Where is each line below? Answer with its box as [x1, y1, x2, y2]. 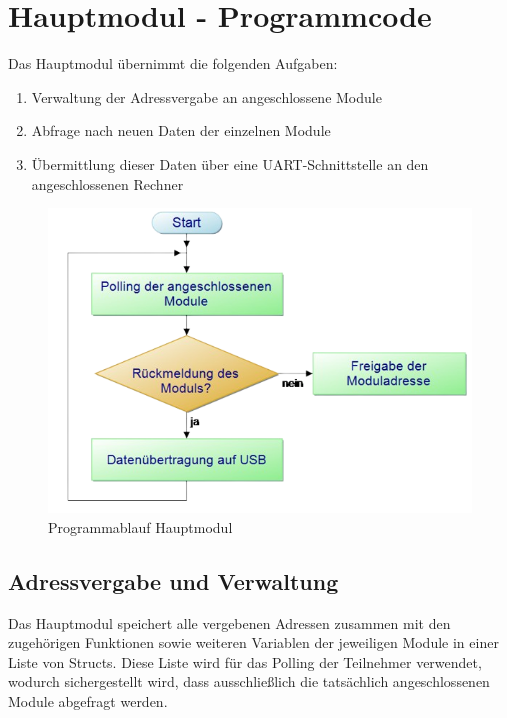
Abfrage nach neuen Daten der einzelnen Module [31, 120, 331, 141]
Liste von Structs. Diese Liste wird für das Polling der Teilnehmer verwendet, [8, 651, 482, 672]
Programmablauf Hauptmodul [48, 516, 233, 537]
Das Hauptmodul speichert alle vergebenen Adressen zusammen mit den [8, 612, 451, 633]
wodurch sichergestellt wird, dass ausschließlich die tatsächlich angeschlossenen [8, 671, 490, 692]
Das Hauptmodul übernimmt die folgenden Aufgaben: [8, 53, 338, 74]
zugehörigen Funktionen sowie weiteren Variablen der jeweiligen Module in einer [8, 632, 499, 653]
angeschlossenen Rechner [31, 173, 184, 194]
